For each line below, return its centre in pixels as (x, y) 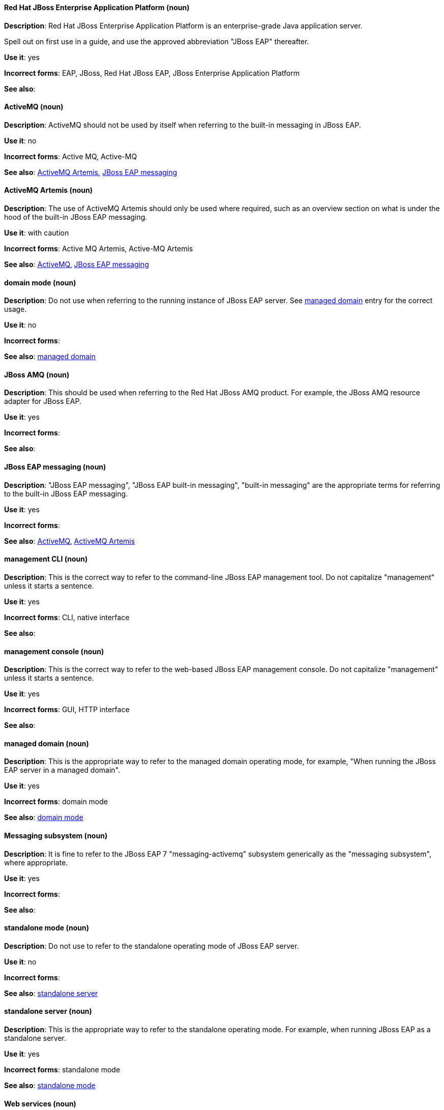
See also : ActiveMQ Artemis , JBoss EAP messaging (91, 172)
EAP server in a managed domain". (62, 770)
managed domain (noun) (47, 743)
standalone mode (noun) (47, 928)
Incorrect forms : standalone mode (62, 1070)
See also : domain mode (44, 817)
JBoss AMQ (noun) (37, 374)
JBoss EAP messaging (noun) (55, 467)
